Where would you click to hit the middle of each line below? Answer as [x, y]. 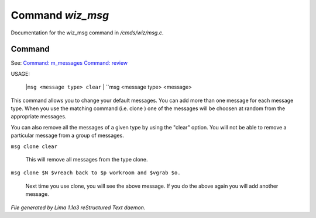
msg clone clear [34, 146]
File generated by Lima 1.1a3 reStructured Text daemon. [78, 208]
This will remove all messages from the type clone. [87, 159]
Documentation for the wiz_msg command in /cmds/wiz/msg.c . [87, 33]
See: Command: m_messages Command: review [69, 63]
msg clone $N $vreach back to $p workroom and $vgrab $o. [96, 173]
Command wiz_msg [60, 15]
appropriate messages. [39, 117]
